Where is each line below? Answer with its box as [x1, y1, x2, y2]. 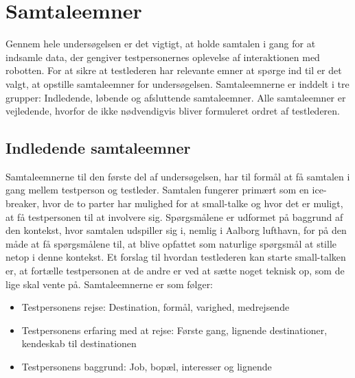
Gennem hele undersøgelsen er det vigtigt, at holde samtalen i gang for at [5, 36, 316, 51]
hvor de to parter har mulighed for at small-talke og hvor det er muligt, [42, 196, 343, 211]
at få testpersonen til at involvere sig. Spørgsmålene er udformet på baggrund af [5, 209, 343, 224]
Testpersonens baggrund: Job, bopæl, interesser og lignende [21, 359, 272, 374]
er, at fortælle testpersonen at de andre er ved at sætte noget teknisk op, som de [5, 263, 345, 278]
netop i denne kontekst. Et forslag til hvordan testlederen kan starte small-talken [5, 250, 346, 264]
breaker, [5, 196, 40, 211]
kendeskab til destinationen [21, 336, 137, 351]
